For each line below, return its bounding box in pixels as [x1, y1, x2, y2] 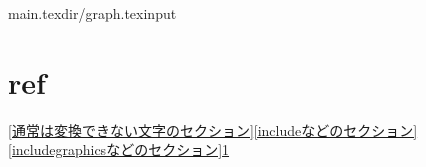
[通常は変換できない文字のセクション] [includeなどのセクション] [8, 119, 418, 140]
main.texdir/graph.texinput [8, 3, 177, 23]
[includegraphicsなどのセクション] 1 [8, 139, 230, 160]
